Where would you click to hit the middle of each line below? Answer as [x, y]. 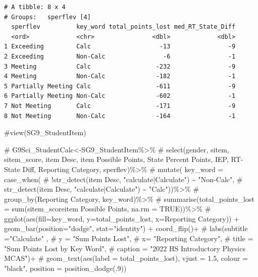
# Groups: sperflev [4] [47, 17]
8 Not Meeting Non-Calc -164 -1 [120, 116]
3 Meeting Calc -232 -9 [120, 66]
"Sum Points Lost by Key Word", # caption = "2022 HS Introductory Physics [125, 248]
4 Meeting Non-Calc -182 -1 [120, 76]
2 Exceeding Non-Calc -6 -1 [120, 56]
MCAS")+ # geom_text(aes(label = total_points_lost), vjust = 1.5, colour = [126, 258]
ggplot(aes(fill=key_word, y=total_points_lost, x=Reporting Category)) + [122, 218]
